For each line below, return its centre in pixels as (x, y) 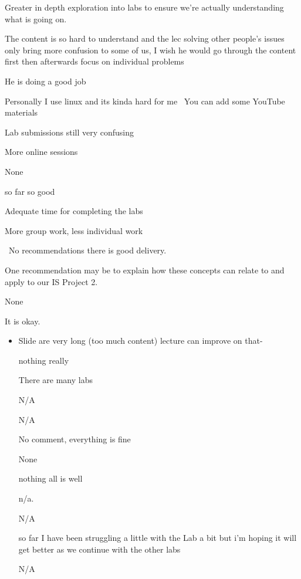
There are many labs (55, 380)
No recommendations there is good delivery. (87, 250)
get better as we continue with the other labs (99, 549)
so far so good (30, 191)
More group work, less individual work (74, 230)
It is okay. (23, 321)
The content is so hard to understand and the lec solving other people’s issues (145, 38)
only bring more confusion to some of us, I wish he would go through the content (150, 50)
